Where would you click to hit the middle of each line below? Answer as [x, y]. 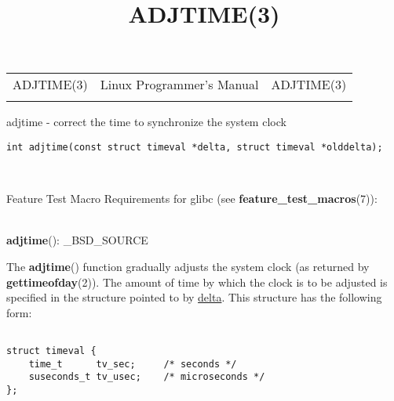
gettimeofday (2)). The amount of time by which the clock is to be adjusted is [197, 282]
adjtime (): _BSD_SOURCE [77, 240]
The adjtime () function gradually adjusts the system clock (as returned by [188, 266]
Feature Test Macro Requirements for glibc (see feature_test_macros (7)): [192, 199]
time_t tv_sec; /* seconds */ [133, 364]
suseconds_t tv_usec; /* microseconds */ [147, 377]
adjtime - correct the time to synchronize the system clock [146, 122]
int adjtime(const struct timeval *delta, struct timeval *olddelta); [195, 147]
